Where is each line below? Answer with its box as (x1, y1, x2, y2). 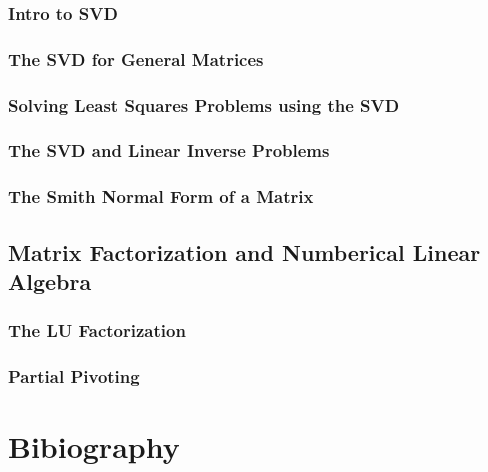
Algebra (8, 266, 92, 296)
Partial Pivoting (8, 364, 140, 389)
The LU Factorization (8, 318, 186, 343)
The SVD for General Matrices (8, 46, 264, 71)
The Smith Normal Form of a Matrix (8, 184, 314, 209)
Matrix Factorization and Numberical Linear (8, 236, 481, 267)
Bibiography (8, 426, 180, 467)
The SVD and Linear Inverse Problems (8, 138, 330, 163)
